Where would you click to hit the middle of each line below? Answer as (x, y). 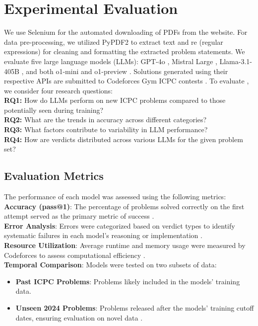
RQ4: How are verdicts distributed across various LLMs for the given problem (124, 139)
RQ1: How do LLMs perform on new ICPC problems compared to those (115, 100)
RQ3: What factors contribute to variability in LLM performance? (106, 129)
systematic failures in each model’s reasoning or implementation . (103, 235)
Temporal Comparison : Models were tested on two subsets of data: (110, 265)
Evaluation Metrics (54, 176)
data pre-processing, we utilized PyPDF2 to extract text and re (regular (114, 41)
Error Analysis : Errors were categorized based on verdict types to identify (120, 225)
